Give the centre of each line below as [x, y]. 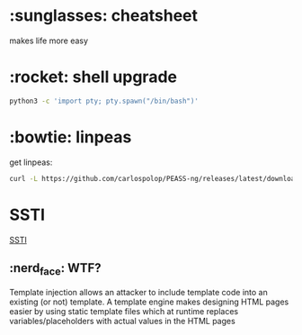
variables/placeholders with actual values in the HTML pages [122, 321]
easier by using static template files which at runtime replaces [124, 311]
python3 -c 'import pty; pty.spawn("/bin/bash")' [104, 101]
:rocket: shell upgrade [93, 77]
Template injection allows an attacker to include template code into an [138, 292]
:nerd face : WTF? [55, 269]
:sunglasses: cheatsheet [104, 16]
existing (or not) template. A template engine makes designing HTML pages [149, 302]
